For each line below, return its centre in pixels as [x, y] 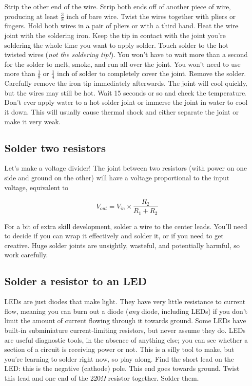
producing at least [31, 16]
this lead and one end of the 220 [53, 378]
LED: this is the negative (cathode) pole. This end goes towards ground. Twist [122, 368]
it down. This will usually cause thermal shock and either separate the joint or [122, 112]
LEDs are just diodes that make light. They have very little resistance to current [125, 301]
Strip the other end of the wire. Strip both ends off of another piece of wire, [118, 6]
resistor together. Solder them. [153, 378]
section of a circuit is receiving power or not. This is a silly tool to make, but [119, 349]
